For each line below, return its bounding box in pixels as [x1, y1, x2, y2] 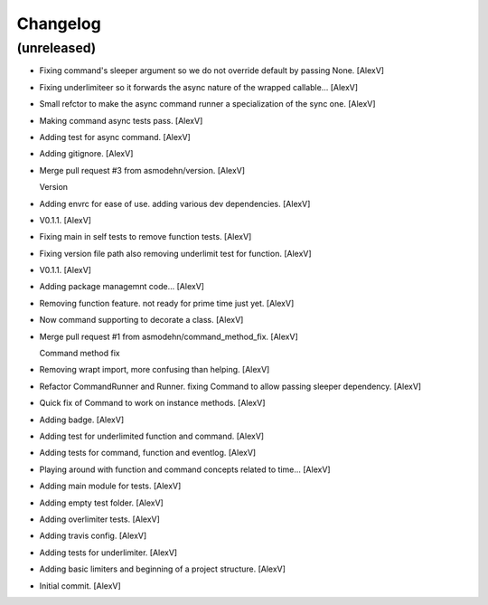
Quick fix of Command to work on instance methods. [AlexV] [39, 398, 266, 409]
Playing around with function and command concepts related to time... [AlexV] [39, 464, 331, 475]
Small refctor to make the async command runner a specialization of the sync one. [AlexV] [39, 99, 376, 109]
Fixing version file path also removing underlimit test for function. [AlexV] [39, 248, 312, 259]
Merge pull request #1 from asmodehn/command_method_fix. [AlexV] [39, 331, 298, 342]
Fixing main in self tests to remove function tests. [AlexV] [39, 232, 252, 242]
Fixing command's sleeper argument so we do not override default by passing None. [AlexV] [39, 65, 384, 76]
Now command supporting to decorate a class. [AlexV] [39, 315, 244, 326]
